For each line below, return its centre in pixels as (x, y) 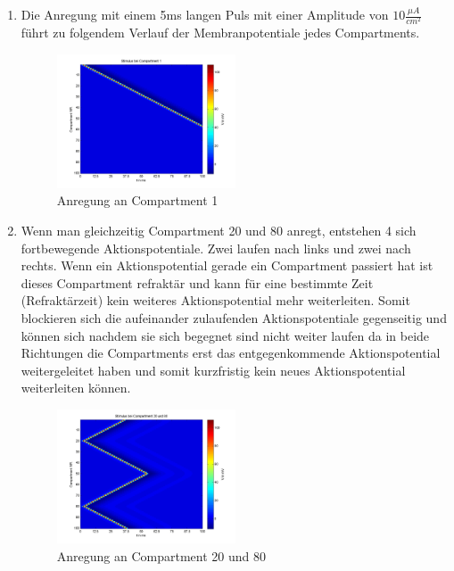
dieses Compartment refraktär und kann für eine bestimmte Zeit (197, 282)
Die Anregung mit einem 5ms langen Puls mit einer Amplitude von (205, 14)
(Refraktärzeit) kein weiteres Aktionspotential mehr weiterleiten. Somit (215, 300)
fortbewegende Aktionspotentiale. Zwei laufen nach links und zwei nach (216, 248)
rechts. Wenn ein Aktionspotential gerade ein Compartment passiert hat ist (227, 265)
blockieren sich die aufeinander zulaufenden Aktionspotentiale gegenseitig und (234, 317)
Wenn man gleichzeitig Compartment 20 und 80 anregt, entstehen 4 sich (219, 230)
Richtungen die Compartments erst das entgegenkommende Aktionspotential (231, 353)
